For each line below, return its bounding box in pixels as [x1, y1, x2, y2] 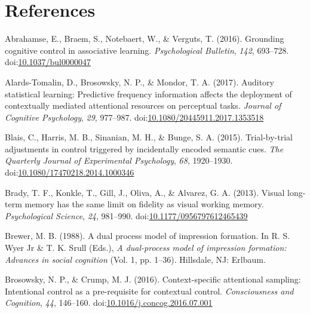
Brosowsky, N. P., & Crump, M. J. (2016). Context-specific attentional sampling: [5, 273, 301, 286]
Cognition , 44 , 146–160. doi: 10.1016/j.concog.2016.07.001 [5, 296, 213, 309]
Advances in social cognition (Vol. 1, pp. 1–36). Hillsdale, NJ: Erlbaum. [5, 253, 266, 265]
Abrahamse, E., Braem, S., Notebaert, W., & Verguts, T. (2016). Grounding [5, 32, 284, 45]
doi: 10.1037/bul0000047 [5, 56, 91, 68]
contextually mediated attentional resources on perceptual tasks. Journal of [5, 99, 281, 112]
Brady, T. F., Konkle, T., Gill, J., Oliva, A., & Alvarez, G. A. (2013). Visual [5, 186, 285, 198]
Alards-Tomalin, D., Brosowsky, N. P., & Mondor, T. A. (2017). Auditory [5, 75, 274, 88]
